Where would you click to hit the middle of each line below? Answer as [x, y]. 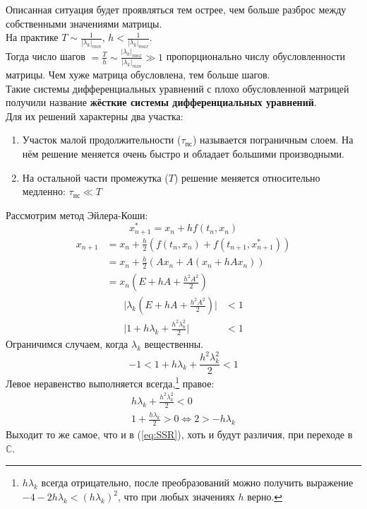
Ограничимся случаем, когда [67, 344]
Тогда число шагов [46, 56]
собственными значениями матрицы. [84, 23]
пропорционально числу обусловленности [256, 56]
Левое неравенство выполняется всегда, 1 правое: [110, 382]
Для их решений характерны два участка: [95, 116]
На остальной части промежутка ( [95, 177]
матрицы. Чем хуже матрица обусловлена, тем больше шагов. [138, 74]
